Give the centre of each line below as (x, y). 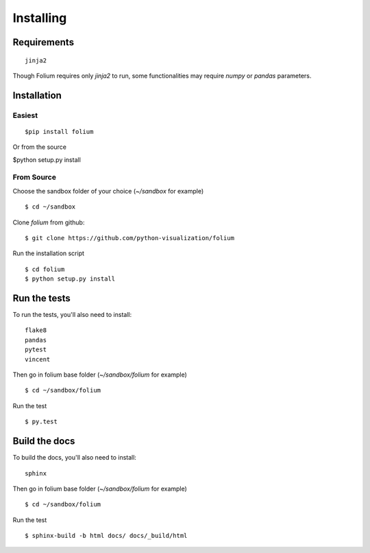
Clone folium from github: (49, 222)
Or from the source (39, 147)
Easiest (25, 115)
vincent (38, 359)
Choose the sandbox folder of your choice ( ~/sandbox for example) (108, 191)
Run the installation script (49, 253)
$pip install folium (59, 131)
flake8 (36, 330)
